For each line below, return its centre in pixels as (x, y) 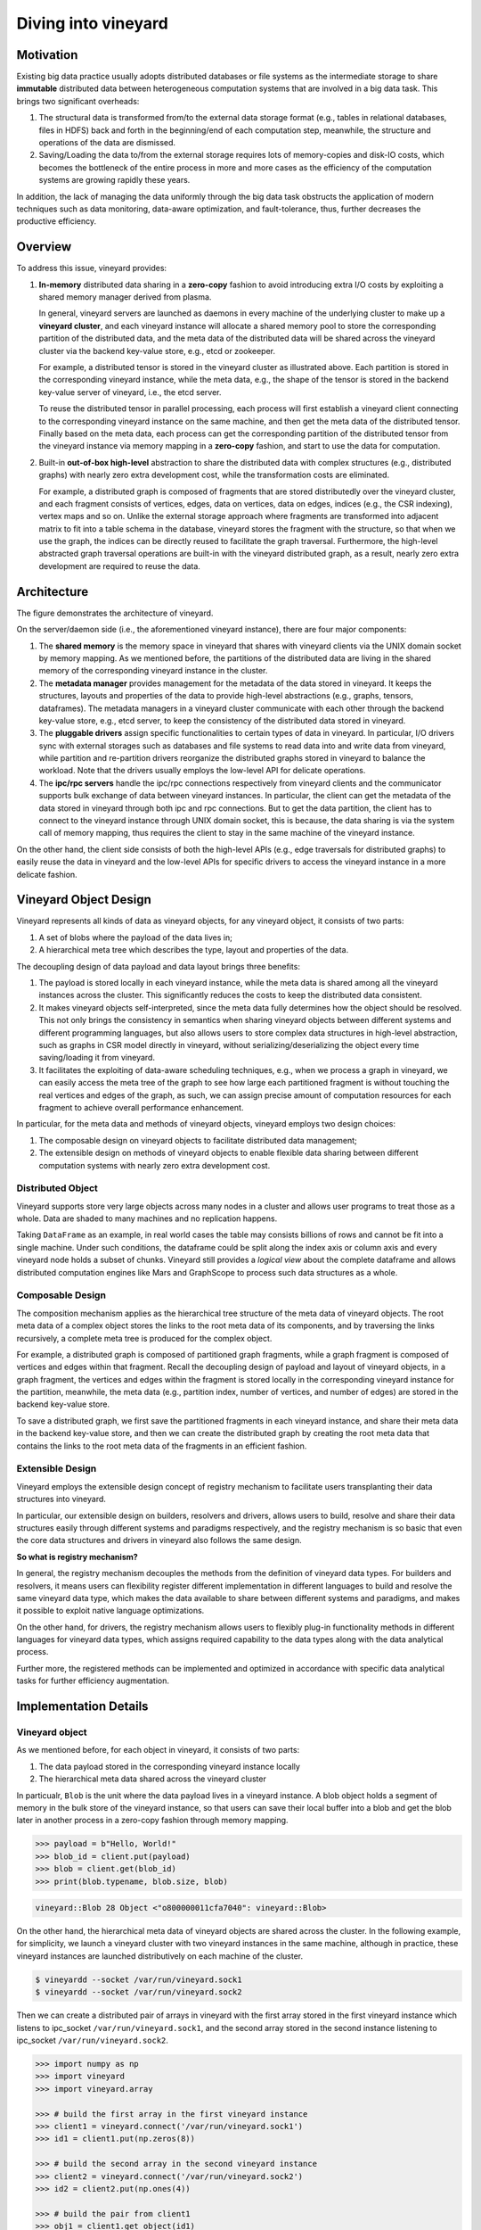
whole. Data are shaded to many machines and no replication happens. (147, 1218)
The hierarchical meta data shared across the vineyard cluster (152, 1779)
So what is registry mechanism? (77, 1557)
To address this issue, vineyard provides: (92, 268)
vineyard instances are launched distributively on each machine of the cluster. (159, 1956)
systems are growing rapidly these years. (114, 180)
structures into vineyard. (61, 1499)
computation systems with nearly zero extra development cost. (155, 1165)
